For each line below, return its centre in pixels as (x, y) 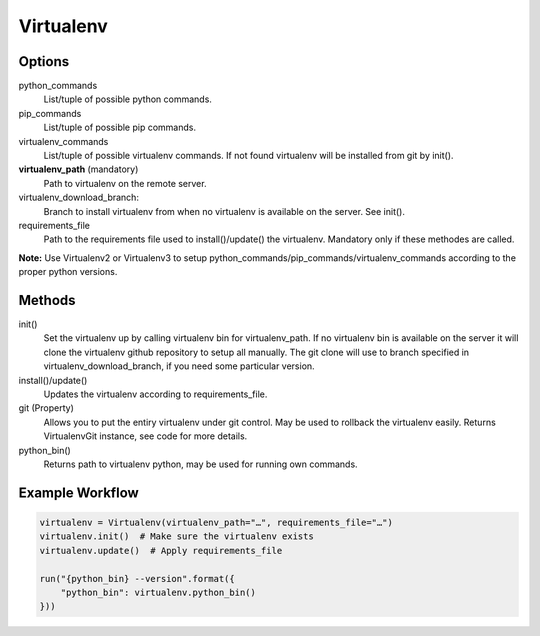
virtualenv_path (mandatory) (78, 169)
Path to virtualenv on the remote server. (125, 183)
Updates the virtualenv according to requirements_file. (155, 394)
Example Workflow (78, 492)
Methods (47, 300)
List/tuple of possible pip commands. (120, 127)
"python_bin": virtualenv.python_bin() (158, 592)
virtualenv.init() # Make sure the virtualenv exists (176, 536)
